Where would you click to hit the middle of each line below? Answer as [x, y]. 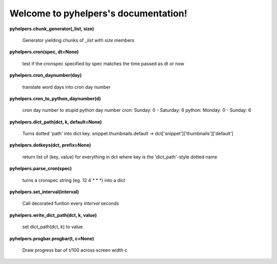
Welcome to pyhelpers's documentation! [98, 13]
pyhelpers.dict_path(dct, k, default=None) [56, 122]
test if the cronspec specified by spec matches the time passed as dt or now [103, 64]
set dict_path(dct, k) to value [53, 227]
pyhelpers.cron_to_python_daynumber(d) [55, 98]
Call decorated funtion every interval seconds [71, 204]
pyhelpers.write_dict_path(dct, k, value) [53, 215]
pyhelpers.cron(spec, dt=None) [44, 52]
